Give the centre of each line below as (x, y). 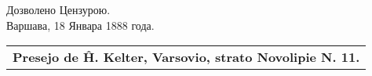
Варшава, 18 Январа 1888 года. (80, 25)
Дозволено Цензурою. (58, 9)
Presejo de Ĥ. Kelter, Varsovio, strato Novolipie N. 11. (186, 57)
